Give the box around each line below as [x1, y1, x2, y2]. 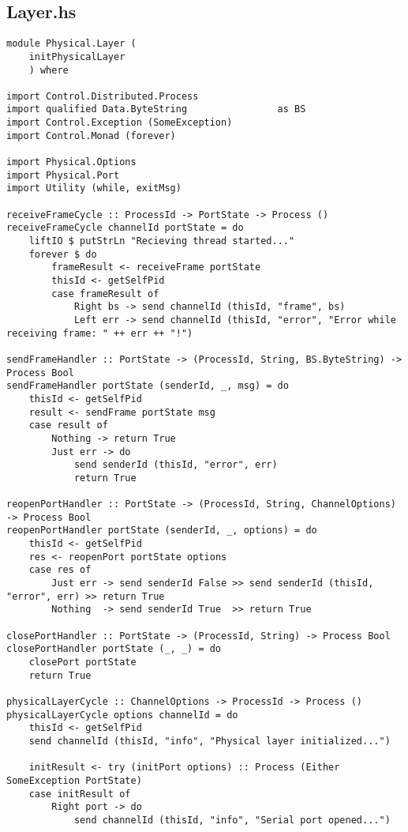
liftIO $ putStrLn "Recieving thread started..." [28, 235, 295, 247]
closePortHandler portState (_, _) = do [6, 643, 222, 655]
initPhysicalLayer [28, 51, 125, 62]
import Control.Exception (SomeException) [6, 117, 233, 129]
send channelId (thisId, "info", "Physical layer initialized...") [28, 735, 391, 747]
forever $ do [28, 248, 97, 260]
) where [28, 64, 69, 76]
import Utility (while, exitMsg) [6, 183, 182, 194]
